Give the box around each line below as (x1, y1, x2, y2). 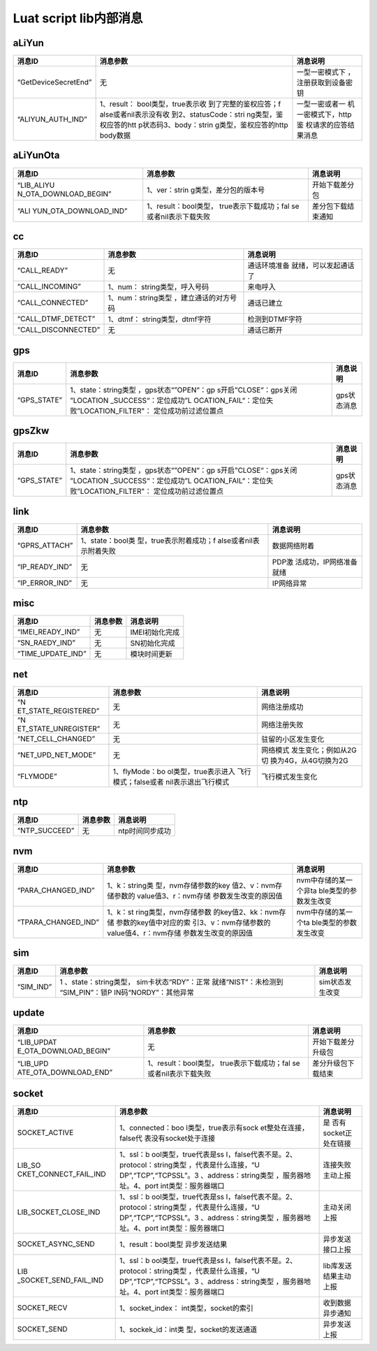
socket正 (323, 1128, 353, 1138)
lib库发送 (323, 1261, 353, 1271)
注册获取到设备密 (297, 78, 353, 87)
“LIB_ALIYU (17, 180, 55, 190)
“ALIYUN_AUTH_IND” (17, 115, 87, 124)
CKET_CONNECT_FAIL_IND (17, 1169, 106, 1179)
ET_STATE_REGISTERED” (17, 706, 100, 715)
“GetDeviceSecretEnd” (17, 78, 92, 87)
